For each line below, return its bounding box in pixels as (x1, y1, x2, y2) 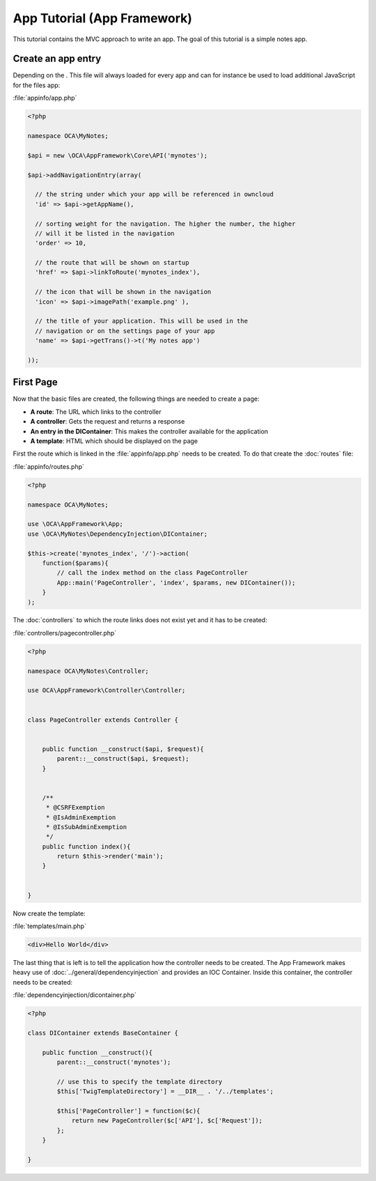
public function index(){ (42, 842, 131, 850)
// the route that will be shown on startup (35, 258, 189, 267)
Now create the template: (13, 909, 86, 918)
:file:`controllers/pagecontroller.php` (13, 628, 117, 637)
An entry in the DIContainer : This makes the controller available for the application (30, 427, 268, 435)
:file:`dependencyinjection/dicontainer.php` (13, 991, 137, 999)
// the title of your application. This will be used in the (35, 317, 249, 325)
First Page (13, 376, 58, 388)
